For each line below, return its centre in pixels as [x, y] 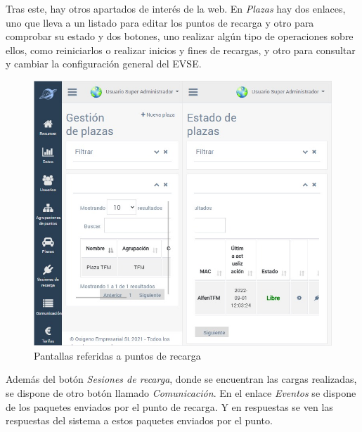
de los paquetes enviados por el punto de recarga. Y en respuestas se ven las [169, 406]
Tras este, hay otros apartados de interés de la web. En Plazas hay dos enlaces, [176, 8]
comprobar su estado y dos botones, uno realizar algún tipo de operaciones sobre [180, 36]
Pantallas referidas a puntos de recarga [117, 355]
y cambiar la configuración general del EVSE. [104, 64]
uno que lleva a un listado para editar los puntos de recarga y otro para [160, 22]
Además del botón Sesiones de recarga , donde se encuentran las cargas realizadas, [181, 379]
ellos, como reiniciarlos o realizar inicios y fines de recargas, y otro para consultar [181, 50]
